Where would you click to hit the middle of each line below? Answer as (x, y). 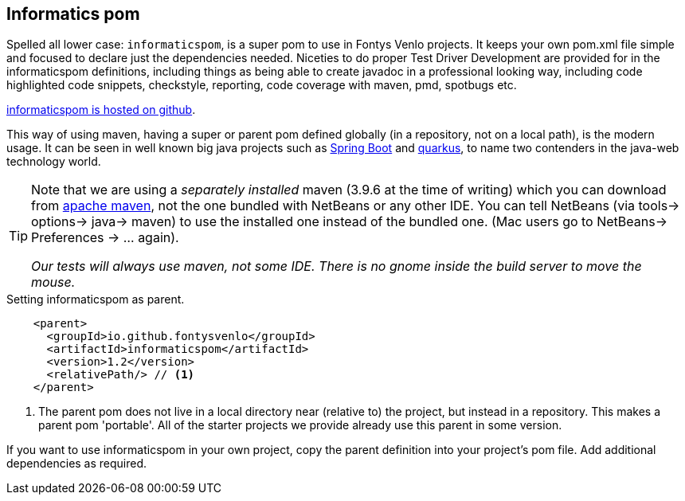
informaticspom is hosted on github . (101, 110)
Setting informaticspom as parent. (96, 299)
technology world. (54, 162)
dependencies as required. (77, 464)
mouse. (53, 282)
